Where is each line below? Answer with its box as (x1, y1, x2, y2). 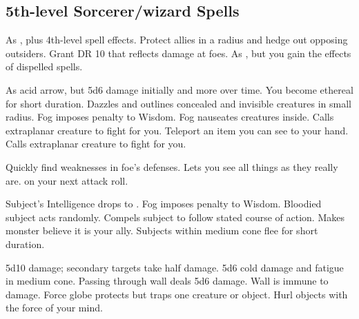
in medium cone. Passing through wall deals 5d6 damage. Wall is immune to (6, 274, 329, 288)
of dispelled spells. (6, 59, 83, 74)
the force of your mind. (6, 300, 103, 315)
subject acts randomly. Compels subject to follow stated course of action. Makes (6, 209, 345, 224)
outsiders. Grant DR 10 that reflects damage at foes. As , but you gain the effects (6, 45, 351, 60)
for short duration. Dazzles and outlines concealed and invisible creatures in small (6, 96, 351, 110)
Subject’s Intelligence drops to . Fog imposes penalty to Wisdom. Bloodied (6, 196, 322, 211)
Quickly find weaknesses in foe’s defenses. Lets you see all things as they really (6, 159, 338, 174)
